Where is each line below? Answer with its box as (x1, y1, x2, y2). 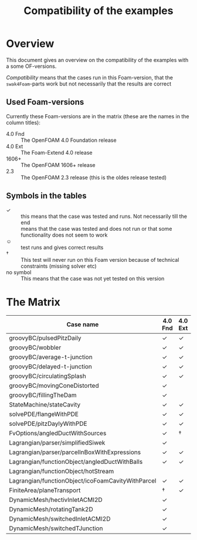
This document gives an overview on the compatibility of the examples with (6, 56, 189, 63)
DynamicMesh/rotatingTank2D (9, 505, 93, 513)
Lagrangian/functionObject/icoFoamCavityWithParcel (9, 476, 157, 484)
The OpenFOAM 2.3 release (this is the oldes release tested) (21, 174, 167, 181)
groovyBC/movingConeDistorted (9, 381, 99, 389)
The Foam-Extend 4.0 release (21, 149, 93, 156)
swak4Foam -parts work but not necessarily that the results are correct (6, 80, 172, 87)
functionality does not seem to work (21, 231, 108, 238)
